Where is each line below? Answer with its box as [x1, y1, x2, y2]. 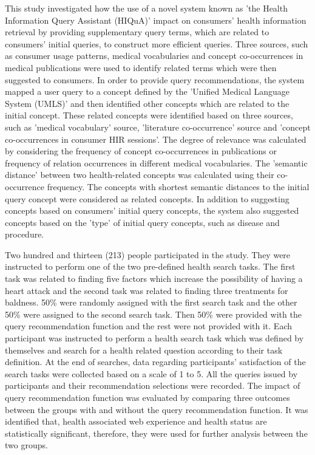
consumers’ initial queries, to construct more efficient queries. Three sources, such [5, 37, 308, 50]
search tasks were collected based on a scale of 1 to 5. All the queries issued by [5, 367, 298, 380]
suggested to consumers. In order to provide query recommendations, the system [5, 73, 305, 86]
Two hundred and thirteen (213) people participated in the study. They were [5, 248, 291, 261]
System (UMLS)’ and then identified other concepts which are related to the [5, 97, 290, 109]
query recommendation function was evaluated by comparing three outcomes [5, 391, 290, 403]
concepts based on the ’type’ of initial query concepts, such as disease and [5, 216, 280, 228]
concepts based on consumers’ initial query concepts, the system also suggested [5, 204, 299, 217]
